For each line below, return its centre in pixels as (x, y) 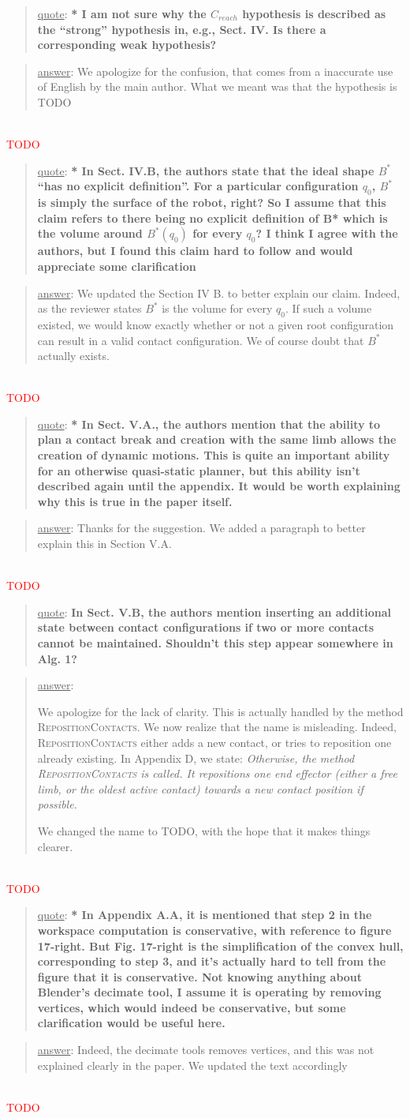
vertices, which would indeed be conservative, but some (192, 1007)
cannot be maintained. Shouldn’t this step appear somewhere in (215, 643)
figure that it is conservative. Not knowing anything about (200, 976)
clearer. (55, 846)
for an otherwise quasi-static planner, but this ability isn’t (199, 470)
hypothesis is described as (314, 13)
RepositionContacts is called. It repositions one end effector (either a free (217, 773)
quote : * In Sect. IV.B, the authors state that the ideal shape (206, 170)
